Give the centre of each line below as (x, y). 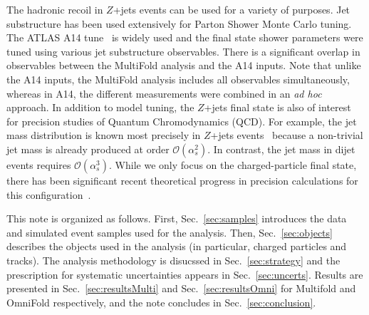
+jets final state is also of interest (277, 107)
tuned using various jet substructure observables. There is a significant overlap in (183, 51)
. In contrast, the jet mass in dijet (281, 149)
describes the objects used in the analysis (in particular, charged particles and (177, 246)
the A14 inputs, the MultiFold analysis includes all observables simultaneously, (178, 79)
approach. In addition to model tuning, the (100, 107)
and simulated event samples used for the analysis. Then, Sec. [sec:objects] (170, 232)
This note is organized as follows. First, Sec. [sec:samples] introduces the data (177, 218)
